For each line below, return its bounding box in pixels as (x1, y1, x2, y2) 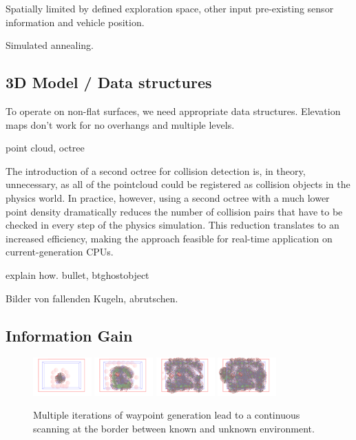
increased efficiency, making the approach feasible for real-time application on (6, 231, 333, 245)
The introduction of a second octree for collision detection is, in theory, (6, 163, 306, 178)
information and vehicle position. (6, 14, 145, 29)
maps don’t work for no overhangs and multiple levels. (6, 117, 235, 132)
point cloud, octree (6, 140, 85, 155)
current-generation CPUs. (6, 244, 114, 259)
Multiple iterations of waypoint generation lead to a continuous (33, 408, 300, 422)
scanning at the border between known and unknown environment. (33, 421, 315, 435)
